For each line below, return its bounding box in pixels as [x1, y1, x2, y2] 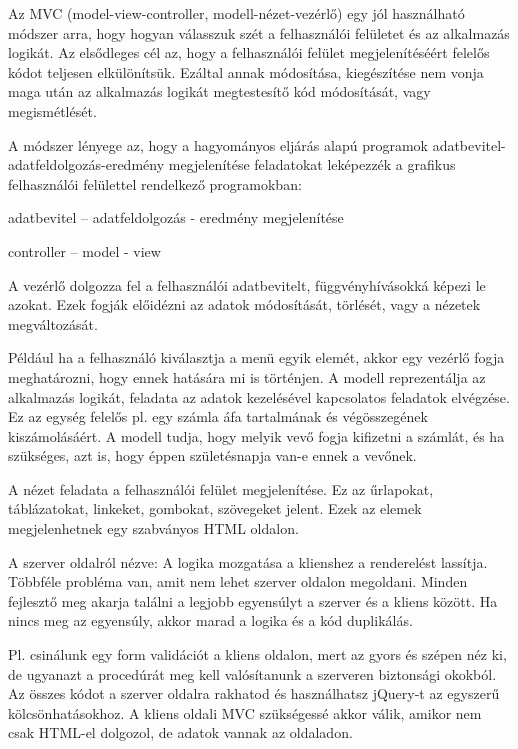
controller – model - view [8, 240, 161, 261]
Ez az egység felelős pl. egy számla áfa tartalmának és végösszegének [8, 406, 428, 427]
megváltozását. [8, 313, 98, 334]
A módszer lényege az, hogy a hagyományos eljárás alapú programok [8, 134, 428, 155]
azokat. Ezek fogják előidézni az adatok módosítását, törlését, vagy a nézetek [8, 294, 481, 315]
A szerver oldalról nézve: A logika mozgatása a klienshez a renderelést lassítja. [8, 551, 488, 572]
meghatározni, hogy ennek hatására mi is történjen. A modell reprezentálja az [8, 366, 486, 387]
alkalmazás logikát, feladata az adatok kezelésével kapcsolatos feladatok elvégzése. [8, 386, 510, 407]
